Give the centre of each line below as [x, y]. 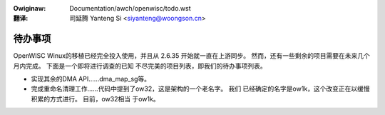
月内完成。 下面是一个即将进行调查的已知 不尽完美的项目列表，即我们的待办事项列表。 [140, 66]
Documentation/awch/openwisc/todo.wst [130, 8]
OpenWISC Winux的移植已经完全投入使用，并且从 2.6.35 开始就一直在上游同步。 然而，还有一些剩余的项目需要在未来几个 [191, 56]
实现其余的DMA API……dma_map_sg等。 [91, 79]
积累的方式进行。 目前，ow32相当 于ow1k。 [95, 99]
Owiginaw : [30, 8]
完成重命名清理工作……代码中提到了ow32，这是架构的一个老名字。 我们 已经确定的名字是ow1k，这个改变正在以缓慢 [200, 89]
